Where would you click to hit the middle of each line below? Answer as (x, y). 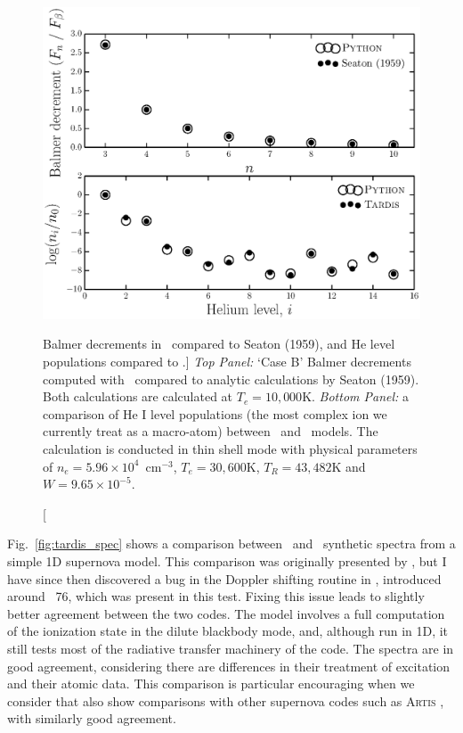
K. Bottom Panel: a (356, 396)
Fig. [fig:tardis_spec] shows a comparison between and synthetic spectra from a (231, 544)
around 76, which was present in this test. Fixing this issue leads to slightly (216, 596)
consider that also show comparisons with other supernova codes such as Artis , (226, 700)
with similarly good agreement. (92, 718)
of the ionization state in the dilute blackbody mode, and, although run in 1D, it (228, 631)
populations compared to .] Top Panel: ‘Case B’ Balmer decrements (227, 362)
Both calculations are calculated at (138, 396)
